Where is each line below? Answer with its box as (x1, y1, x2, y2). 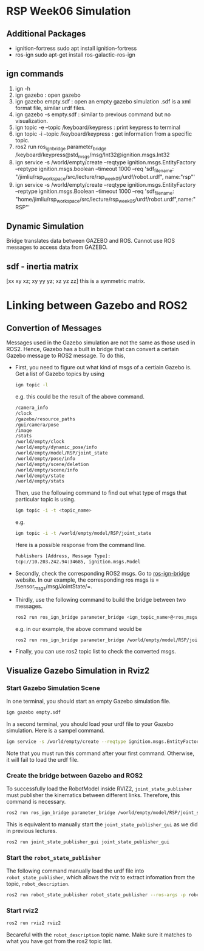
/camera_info (15, 405, 49, 411)
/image (15, 427, 32, 433)
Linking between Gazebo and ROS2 (6, 299, 188, 313)
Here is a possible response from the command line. (15, 542, 146, 549)
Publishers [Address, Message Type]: (15, 553, 111, 559)
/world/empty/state (15, 473, 65, 479)
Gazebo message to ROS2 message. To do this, (6, 352, 126, 360)
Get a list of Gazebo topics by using (15, 370, 104, 378)
